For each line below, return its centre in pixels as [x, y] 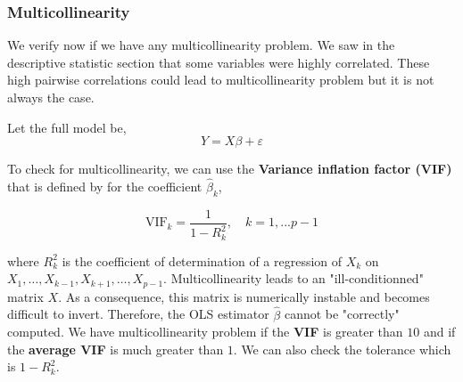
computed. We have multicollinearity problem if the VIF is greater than [205, 332]
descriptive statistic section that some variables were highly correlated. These [219, 62]
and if [439, 332]
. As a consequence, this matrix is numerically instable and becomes [244, 296]
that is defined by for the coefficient [105, 186]
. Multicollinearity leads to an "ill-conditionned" [294, 278]
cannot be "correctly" [342, 314]
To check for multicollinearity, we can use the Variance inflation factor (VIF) [230, 169]
